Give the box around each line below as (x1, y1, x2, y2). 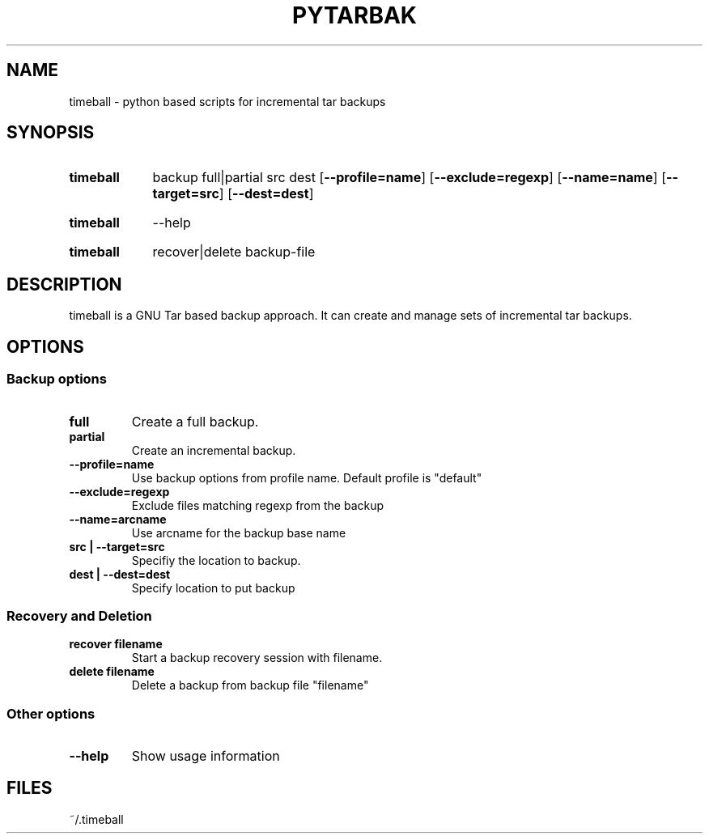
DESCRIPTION (6, 274, 122, 295)
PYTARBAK (292, 2, 417, 29)
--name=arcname (69, 511, 167, 526)
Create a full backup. (131, 413, 259, 430)
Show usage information (131, 748, 280, 764)
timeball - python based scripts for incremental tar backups (69, 94, 386, 108)
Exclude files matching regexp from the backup (131, 498, 384, 512)
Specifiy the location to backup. (131, 553, 301, 567)
